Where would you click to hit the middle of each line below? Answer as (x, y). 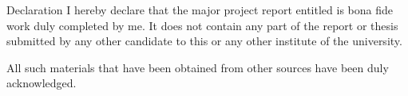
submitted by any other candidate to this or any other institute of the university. (204, 41)
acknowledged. (42, 83)
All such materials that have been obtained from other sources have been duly (198, 67)
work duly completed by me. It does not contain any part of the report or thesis (202, 25)
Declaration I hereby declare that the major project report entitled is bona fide (200, 10)
